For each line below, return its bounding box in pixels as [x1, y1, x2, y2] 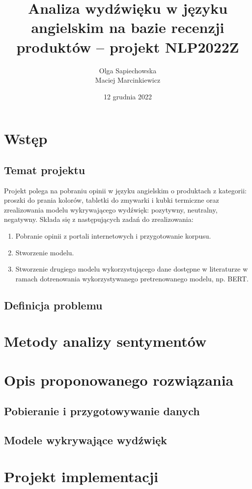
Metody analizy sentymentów [4, 331, 207, 351]
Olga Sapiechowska [99, 65, 157, 75]
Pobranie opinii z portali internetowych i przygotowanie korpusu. [15, 231, 211, 241]
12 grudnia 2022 [103, 91, 152, 101]
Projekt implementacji [4, 466, 159, 486]
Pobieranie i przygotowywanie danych [4, 403, 200, 419]
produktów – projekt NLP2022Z [16, 36, 239, 57]
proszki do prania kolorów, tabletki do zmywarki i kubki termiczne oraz [4, 195, 219, 205]
